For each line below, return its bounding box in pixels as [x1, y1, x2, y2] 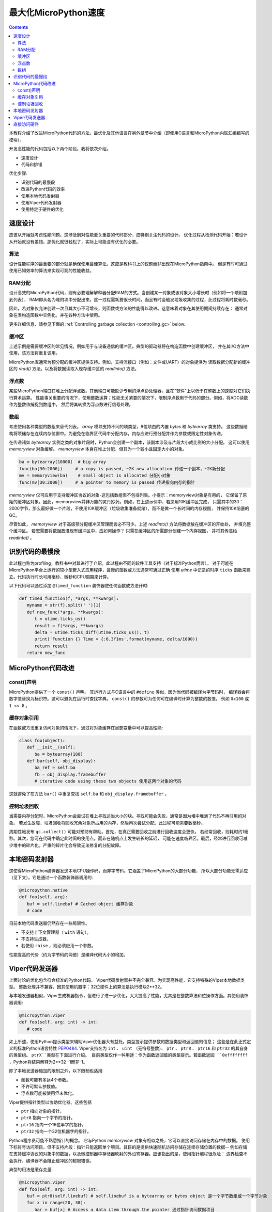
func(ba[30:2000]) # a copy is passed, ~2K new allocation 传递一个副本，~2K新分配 [19, 466, 225, 471]
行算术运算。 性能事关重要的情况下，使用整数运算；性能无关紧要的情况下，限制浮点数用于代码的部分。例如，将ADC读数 [9, 395, 248, 400]
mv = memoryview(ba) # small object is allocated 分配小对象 [19, 473, 171, 478]
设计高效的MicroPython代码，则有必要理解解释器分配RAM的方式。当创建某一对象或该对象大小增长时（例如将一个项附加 [9, 290, 248, 296]
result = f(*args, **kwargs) [34, 623, 104, 628]
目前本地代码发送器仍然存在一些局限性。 [9, 920, 90, 926]
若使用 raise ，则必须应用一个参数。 [21, 943, 96, 949]
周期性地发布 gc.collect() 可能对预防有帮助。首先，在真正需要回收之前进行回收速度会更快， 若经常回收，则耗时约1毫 [9, 829, 249, 834]
